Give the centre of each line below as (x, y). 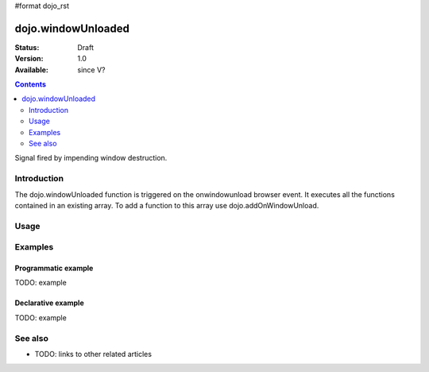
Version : (29, 59)
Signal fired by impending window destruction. (91, 158)
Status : (27, 47)
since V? (91, 70)
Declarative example (49, 303)
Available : (32, 70)
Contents (31, 84)
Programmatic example (54, 268)
